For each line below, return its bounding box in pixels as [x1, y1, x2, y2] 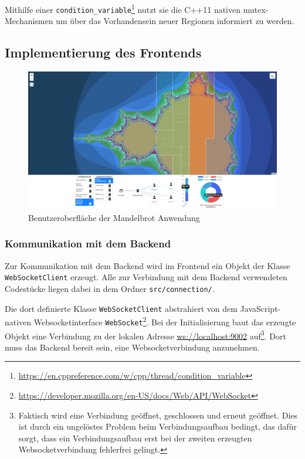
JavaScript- [240, 302, 281, 314]
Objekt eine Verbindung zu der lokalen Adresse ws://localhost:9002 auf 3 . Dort [5, 328, 286, 342]
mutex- [243, 3, 269, 15]
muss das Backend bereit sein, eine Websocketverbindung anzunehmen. [5, 341, 260, 353]
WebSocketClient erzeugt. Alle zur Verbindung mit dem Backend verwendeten [5, 271, 287, 283]
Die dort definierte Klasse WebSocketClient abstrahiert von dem [5, 302, 238, 314]
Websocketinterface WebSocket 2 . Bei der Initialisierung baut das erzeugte [33, 314, 296, 328]
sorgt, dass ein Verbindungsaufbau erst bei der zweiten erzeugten [18, 431, 252, 444]
